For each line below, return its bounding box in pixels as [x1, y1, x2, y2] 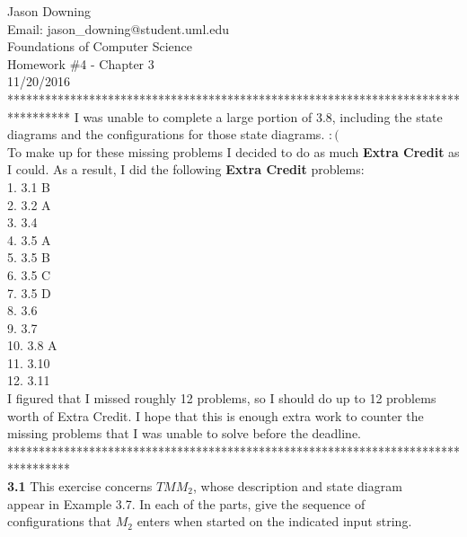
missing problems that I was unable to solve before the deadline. [7, 424, 362, 443]
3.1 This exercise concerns [7, 477, 153, 496]
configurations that [7, 512, 112, 531]
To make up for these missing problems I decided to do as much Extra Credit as [7, 142, 460, 161]
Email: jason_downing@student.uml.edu [7, 19, 229, 38]
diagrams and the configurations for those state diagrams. [7, 125, 325, 144]
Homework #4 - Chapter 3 [7, 54, 154, 73]
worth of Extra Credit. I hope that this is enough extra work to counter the [7, 406, 424, 425]
